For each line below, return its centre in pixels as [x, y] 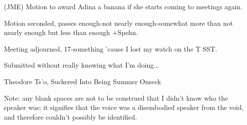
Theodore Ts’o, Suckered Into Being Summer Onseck [83, 81]
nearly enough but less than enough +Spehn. [71, 32]
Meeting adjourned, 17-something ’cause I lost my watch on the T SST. [111, 48]
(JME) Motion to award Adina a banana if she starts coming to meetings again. [123, 6]
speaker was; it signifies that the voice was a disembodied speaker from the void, [124, 107]
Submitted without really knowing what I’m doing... [82, 65]
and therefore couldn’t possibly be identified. [71, 116]
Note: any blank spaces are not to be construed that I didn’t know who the [116, 98]
